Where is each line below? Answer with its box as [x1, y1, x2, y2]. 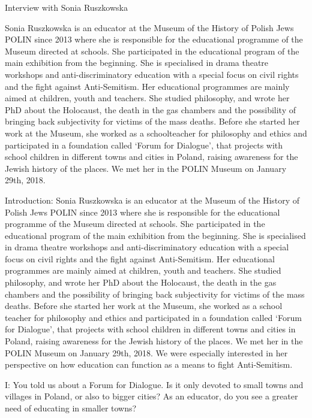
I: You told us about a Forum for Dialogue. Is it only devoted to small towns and [5, 378, 304, 390]
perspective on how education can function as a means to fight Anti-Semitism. [5, 358, 293, 371]
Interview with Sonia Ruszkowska [5, 1, 128, 13]
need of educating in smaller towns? [5, 402, 137, 414]
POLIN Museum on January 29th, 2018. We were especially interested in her [5, 346, 288, 359]
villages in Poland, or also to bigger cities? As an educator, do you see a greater [5, 390, 298, 402]
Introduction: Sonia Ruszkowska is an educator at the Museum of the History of [5, 193, 300, 206]
